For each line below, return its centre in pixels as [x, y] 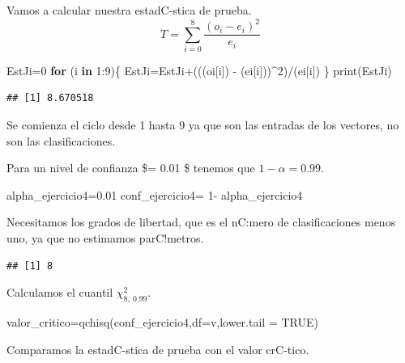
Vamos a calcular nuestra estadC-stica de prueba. [129, 10]
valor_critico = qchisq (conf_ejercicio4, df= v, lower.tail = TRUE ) [162, 322]
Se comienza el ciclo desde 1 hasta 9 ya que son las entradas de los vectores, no [203, 125]
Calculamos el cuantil [60, 292]
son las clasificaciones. [61, 140]
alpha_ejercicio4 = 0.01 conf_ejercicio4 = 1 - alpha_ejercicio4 [155, 194]
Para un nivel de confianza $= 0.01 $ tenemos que [131, 168]
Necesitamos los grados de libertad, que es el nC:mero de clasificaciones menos [201, 222]
